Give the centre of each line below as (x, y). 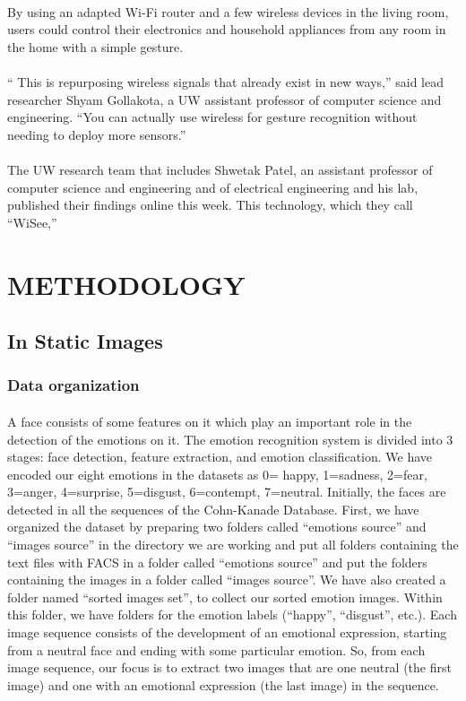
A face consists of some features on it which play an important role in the (210, 421)
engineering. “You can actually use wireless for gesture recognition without (212, 117)
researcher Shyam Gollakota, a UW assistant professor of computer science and (224, 99)
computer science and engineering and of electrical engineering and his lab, (213, 187)
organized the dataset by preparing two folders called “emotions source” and (217, 527)
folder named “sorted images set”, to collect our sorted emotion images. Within (225, 597)
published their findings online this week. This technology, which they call (210, 205)
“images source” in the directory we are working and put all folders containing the (233, 545)
